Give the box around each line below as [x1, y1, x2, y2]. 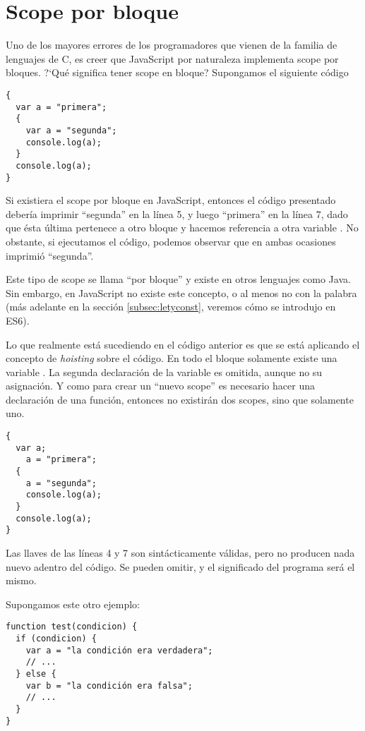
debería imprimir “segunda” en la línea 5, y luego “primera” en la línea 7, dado [6, 206, 348, 221]
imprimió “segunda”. [6, 248, 94, 262]
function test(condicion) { [6, 622, 138, 632]
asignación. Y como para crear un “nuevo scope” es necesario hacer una [6, 378, 315, 393]
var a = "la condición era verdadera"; [25, 645, 213, 656]
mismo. [6, 573, 37, 588]
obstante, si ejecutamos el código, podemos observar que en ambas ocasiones [6, 234, 336, 248]
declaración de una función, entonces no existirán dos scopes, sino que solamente [6, 392, 354, 406]
